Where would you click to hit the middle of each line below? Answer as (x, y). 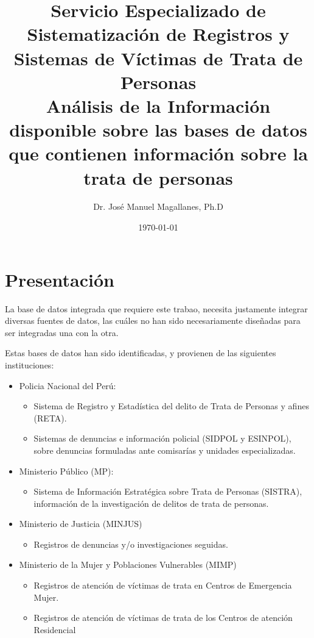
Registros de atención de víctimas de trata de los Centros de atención (163, 618)
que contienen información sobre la (158, 153)
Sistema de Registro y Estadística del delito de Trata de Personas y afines (171, 406)
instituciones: (30, 364)
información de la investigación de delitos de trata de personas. (151, 503)
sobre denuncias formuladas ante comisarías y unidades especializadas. (165, 450)
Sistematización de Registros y (158, 34)
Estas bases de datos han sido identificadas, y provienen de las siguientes (141, 353)
